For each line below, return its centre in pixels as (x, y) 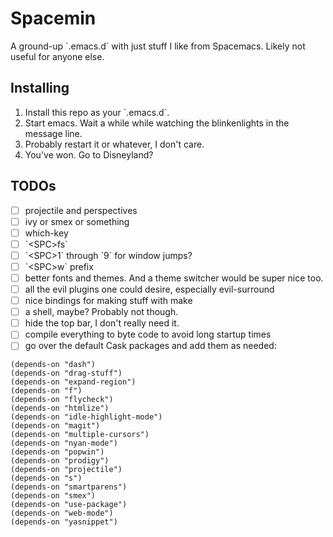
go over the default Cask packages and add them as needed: (150, 346)
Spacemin (53, 18)
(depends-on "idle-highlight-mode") (86, 417)
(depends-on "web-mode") (62, 513)
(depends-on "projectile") (66, 470)
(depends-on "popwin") (57, 452)
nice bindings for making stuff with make (108, 301)
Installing (40, 88)
